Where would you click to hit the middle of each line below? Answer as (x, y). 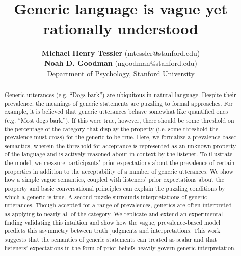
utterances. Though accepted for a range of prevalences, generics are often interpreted (118, 205)
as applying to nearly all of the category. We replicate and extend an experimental (114, 214)
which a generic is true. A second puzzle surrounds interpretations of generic (106, 196)
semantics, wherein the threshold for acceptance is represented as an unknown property (120, 145)
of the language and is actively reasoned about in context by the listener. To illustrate (118, 154)
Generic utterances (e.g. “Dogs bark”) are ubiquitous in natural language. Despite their (120, 94)
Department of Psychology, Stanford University (121, 73)
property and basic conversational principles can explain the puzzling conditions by (115, 188)
